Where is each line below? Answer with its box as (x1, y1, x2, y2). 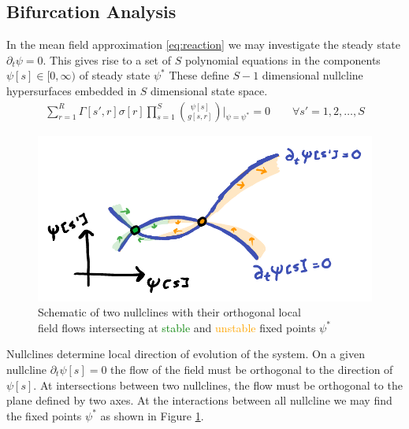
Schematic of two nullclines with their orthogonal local (38, 304, 301, 320)
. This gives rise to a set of (43, 51, 172, 68)
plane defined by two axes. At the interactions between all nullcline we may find (6, 392, 392, 409)
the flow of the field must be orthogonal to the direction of (110, 361, 393, 377)
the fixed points (6, 407, 82, 423)
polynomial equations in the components (184, 51, 381, 68)
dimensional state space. (151, 82, 268, 98)
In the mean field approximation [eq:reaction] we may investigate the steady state (6, 36, 401, 53)
